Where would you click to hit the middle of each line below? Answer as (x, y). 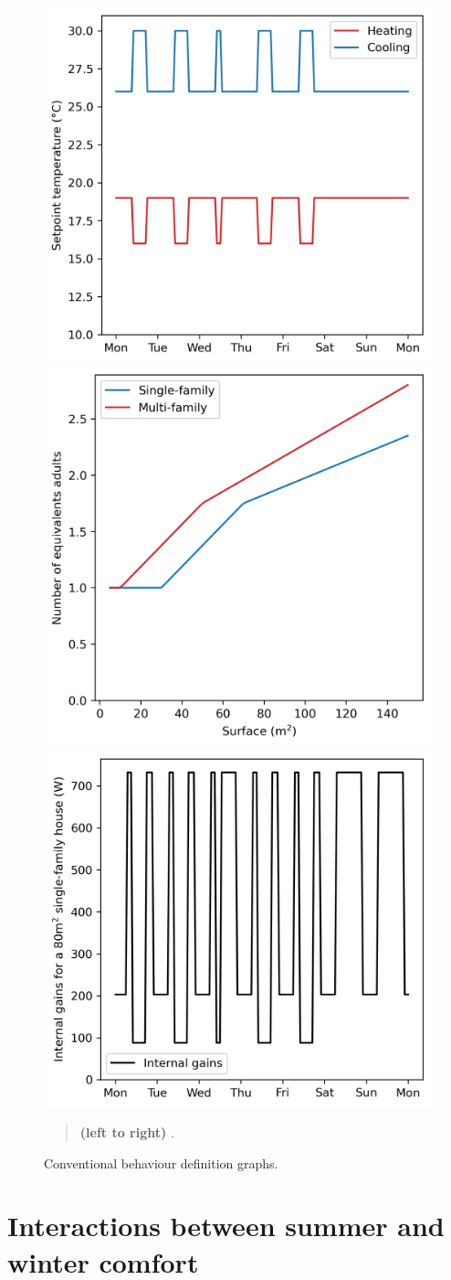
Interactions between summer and (226, 1226)
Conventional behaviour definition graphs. (161, 1163)
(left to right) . (127, 1132)
